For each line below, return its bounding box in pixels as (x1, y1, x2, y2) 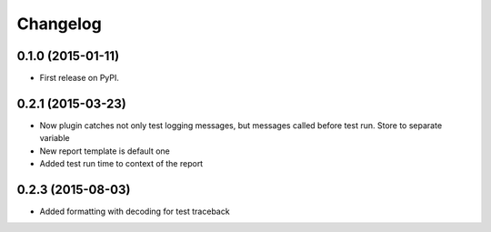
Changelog (16, 14, 102, 34)
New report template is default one (39, 146, 170, 156)
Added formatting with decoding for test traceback (39, 206, 231, 217)
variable (39, 133, 70, 144)
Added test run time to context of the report (39, 158, 204, 169)
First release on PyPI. (39, 73, 120, 84)
